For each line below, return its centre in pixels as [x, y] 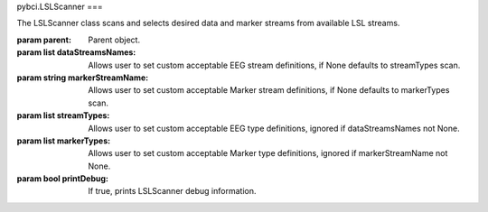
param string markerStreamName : [83, 78]
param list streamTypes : [63, 115]
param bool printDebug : [62, 179]
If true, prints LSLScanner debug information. [172, 191]
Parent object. [114, 40]
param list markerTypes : [64, 141]
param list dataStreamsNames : [76, 52]
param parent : [44, 40]
